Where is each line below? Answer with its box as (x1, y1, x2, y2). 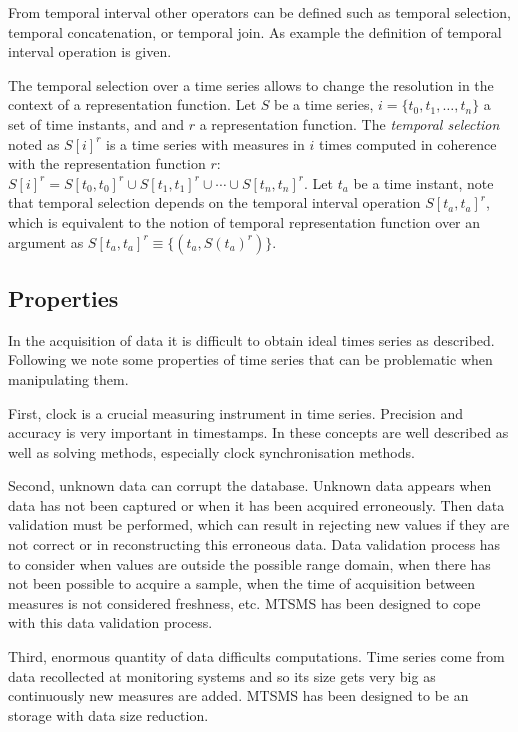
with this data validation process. (8, 612, 213, 633)
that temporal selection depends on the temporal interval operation (8, 192, 421, 213)
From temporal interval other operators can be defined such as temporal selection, (8, 2, 511, 22)
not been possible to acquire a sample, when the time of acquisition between (8, 573, 475, 594)
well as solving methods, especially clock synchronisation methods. (8, 441, 415, 462)
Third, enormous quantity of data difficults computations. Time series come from (8, 646, 505, 667)
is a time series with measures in (106, 133, 305, 154)
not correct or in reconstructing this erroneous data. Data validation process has (8, 534, 501, 555)
